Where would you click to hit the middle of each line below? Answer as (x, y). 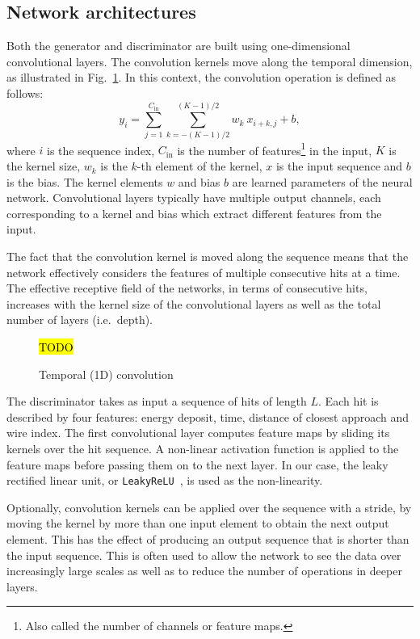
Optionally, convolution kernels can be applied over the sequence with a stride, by (209, 507)
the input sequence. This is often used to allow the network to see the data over (204, 555)
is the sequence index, (101, 150)
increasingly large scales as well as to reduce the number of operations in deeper (204, 571)
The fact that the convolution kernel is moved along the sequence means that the (208, 256)
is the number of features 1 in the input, (275, 149)
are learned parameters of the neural (322, 181)
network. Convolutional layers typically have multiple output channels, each (194, 198)
